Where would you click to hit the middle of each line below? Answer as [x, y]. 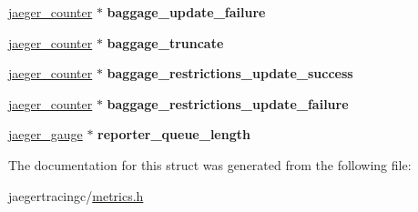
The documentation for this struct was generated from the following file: [210, 164]
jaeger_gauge [46, 134]
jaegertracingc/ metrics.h [76, 195]
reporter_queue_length [174, 134]
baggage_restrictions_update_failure [228, 103]
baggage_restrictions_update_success [230, 73]
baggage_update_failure [186, 12]
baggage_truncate [165, 42]
